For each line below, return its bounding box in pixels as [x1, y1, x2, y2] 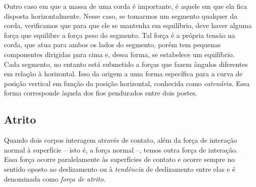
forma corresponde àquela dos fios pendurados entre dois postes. [4, 88, 197, 98]
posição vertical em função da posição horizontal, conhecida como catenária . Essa [4, 78, 250, 88]
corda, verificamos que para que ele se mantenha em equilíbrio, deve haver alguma [4, 20, 252, 31]
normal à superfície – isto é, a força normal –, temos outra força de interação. [4, 144, 238, 155]
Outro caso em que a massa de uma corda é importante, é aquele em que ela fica [4, 1, 247, 11]
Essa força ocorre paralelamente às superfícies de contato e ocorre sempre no [4, 154, 235, 164]
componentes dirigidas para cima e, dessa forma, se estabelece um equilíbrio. [4, 49, 235, 59]
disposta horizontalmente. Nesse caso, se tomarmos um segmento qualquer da [4, 10, 237, 21]
